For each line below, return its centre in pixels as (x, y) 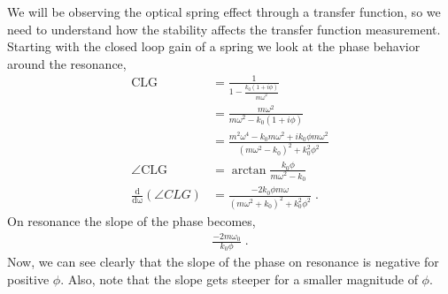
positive (28, 279)
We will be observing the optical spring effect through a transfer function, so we (224, 11)
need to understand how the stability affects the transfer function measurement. (224, 29)
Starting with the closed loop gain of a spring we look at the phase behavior (214, 46)
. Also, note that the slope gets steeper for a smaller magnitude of (239, 279)
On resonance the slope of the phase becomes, (131, 220)
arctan (249, 170)
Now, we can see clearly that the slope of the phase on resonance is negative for (223, 262)
